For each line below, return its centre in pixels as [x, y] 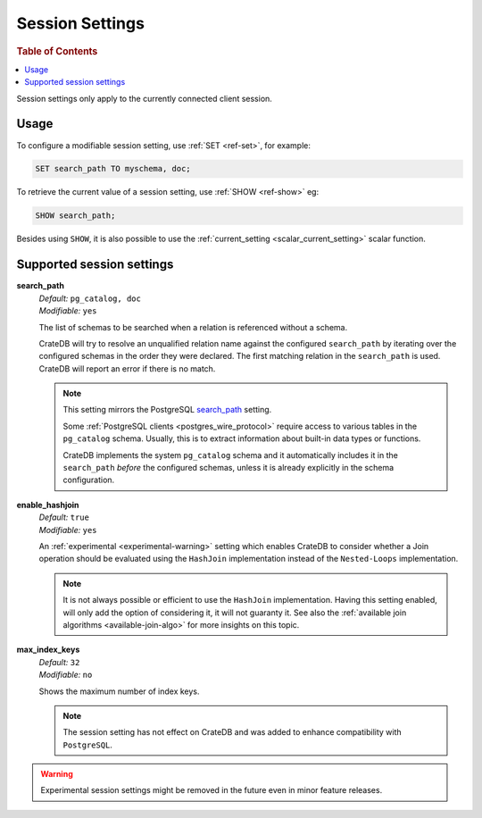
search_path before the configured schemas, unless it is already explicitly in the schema [229, 468]
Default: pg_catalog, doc [90, 298]
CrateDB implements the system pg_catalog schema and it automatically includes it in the [231, 455]
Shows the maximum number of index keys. [119, 691]
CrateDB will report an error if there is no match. [127, 368]
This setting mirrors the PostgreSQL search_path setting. [167, 410]
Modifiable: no [66, 675]
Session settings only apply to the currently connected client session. [144, 98]
